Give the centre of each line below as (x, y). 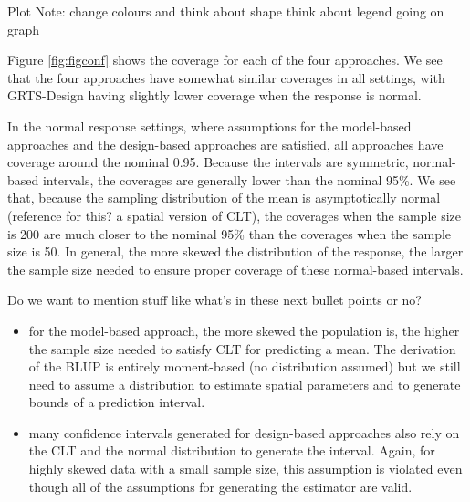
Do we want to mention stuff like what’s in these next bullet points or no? (214, 300)
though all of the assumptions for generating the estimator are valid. (220, 486)
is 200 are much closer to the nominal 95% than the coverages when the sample (230, 233)
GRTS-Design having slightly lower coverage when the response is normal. (214, 95)
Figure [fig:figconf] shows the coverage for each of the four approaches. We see (225, 60)
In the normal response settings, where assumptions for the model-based (209, 125)
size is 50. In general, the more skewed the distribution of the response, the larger (235, 251)
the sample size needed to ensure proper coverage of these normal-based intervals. (235, 269)
